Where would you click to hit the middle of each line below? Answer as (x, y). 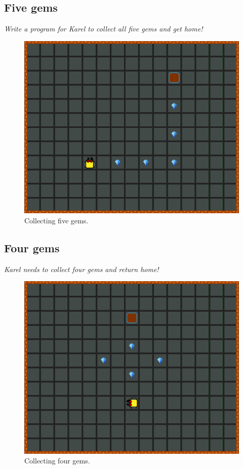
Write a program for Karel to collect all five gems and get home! (104, 29)
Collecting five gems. (56, 220)
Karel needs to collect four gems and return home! (82, 269)
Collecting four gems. (57, 461)
